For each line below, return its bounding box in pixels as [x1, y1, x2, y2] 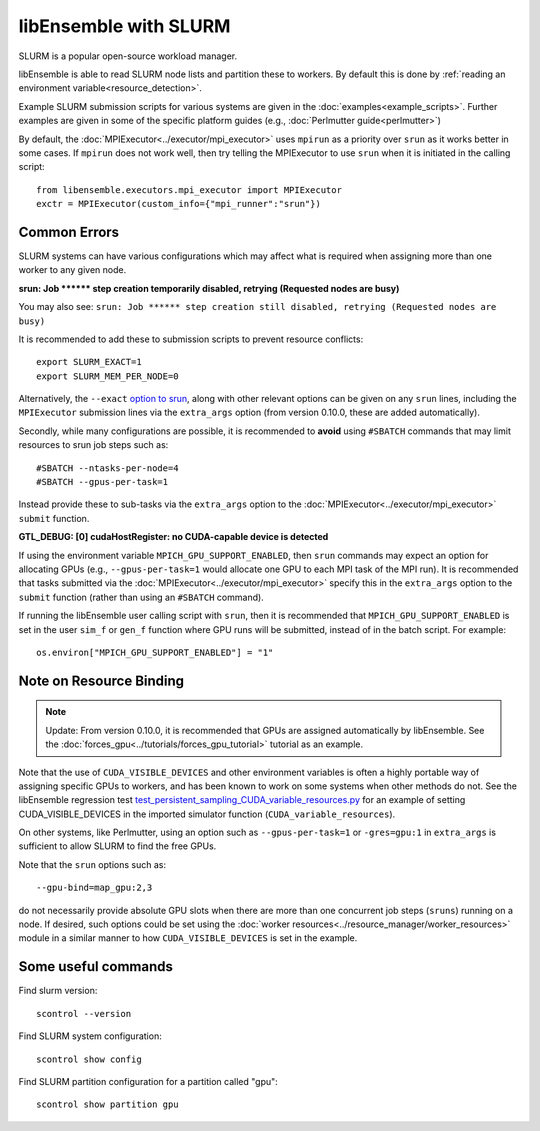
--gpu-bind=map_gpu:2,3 [36, 882, 153, 894]
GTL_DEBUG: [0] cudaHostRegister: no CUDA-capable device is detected [18, 531, 329, 543]
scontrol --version [36, 1008, 132, 1019]
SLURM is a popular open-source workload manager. [18, 50, 238, 62]
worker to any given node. [18, 264, 127, 276]
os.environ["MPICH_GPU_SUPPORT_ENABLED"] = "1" [36, 646, 274, 658]
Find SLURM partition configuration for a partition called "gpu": [18, 1075, 279, 1087]
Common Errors [18, 223, 120, 240]
